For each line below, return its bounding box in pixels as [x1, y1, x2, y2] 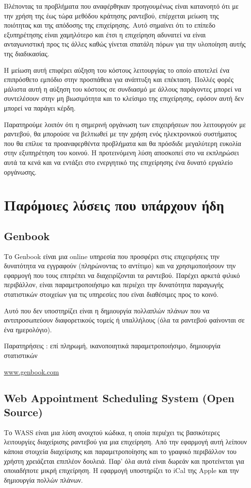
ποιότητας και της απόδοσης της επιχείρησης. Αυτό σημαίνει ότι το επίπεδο [4, 20, 216, 30]
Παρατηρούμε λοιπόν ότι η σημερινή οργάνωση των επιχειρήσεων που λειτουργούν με [4, 119, 246, 129]
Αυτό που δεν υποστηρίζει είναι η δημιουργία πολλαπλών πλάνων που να [4, 305, 210, 315]
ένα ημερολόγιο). [4, 324, 52, 334]
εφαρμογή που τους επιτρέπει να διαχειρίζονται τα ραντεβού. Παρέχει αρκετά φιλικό [4, 270, 240, 280]
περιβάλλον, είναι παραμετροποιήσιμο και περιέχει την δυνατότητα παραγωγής [4, 279, 224, 290]
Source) [4, 404, 43, 419]
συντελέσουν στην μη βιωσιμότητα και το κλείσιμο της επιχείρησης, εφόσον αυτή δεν [4, 93, 244, 103]
